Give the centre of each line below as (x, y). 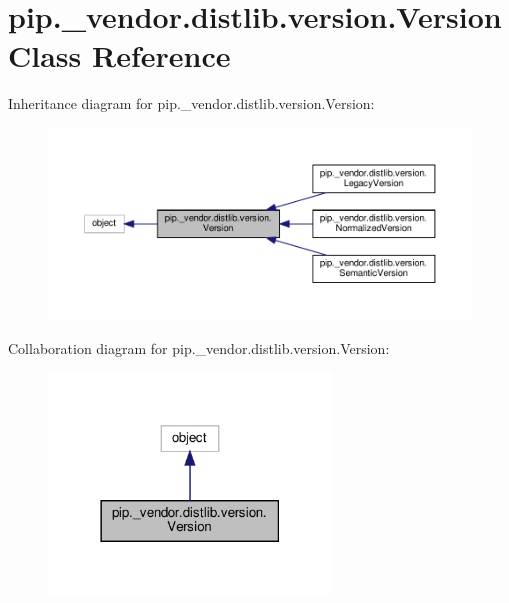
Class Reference (119, 55)
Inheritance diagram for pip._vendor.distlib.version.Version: (191, 103)
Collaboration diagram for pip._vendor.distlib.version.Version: (199, 347)
